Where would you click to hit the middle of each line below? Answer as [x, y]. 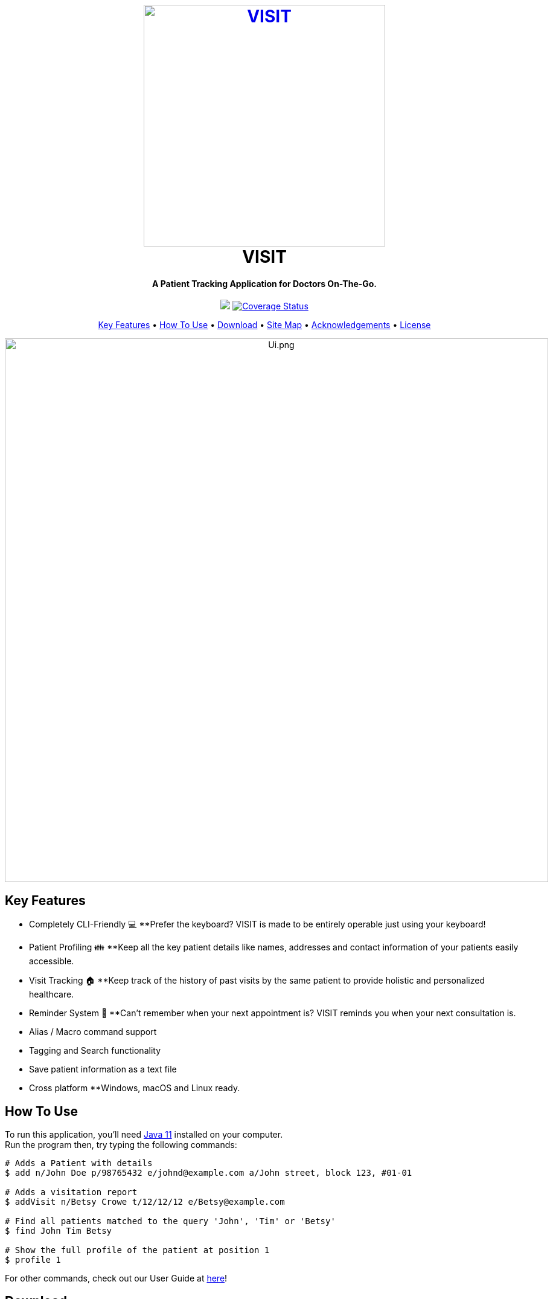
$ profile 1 [33, 1260]
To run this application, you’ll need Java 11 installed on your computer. [144, 1135]
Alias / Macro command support [93, 1032]
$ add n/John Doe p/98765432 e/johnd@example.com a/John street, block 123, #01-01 [209, 1173]
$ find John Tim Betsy [59, 1231]
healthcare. [52, 994]
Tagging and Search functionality [95, 1051]
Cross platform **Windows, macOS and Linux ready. [135, 1088]
